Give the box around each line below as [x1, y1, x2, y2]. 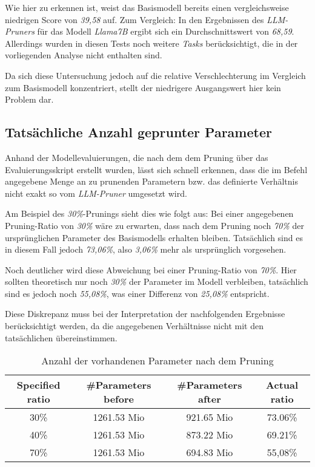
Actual [266, 378, 299, 392]
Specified [16, 378, 61, 392]
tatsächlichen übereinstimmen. [5, 331, 118, 344]
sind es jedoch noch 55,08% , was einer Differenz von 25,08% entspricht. [5, 287, 270, 299]
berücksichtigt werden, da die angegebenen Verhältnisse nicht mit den [5, 319, 264, 332]
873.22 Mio [186, 428, 233, 442]
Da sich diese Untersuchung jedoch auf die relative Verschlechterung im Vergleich [5, 69, 306, 81]
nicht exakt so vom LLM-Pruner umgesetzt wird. [5, 186, 187, 199]
